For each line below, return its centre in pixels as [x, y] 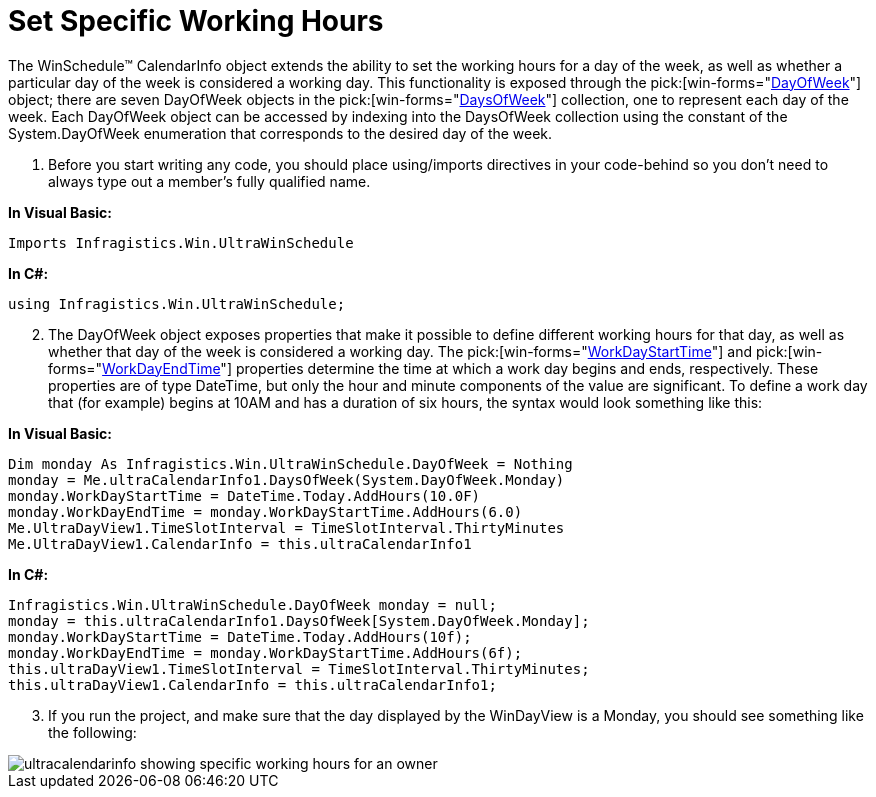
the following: [92, 732]
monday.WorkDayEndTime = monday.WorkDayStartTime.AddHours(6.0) [265, 511]
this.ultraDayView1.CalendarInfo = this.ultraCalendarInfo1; [252, 684]
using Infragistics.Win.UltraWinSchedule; [177, 303]
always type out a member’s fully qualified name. [209, 181]
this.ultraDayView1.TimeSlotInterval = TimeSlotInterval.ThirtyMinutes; [299, 668]
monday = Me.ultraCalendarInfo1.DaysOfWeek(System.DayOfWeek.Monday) [286, 479]
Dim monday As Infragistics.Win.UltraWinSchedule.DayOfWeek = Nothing [290, 463]
